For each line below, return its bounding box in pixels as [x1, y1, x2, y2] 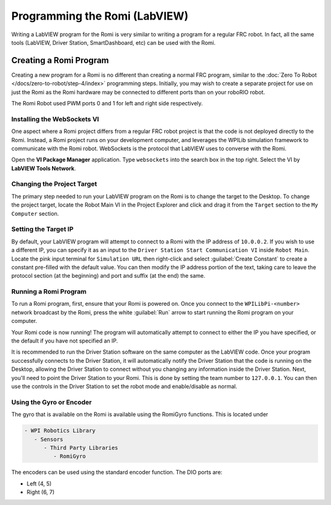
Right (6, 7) [26, 488, 55, 496]
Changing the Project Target [11, 180, 97, 188]
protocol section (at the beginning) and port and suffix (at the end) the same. [11, 272, 205, 279]
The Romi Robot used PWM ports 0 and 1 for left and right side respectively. [11, 100, 204, 107]
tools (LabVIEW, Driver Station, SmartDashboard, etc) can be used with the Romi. [11, 39, 216, 46]
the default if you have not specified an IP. [11, 337, 118, 344]
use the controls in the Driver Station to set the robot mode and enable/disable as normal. [11, 383, 237, 390]
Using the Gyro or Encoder [11, 398, 92, 406]
